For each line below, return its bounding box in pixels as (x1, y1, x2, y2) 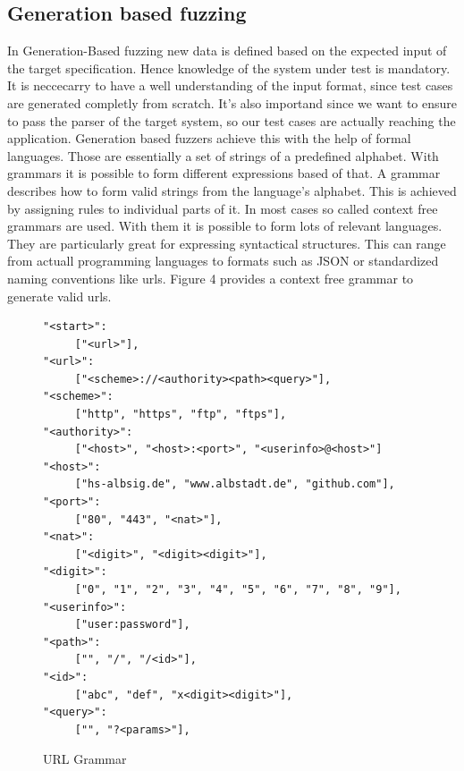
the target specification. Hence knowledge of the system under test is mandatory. (7, 58, 451, 77)
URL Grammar (43, 750, 127, 768)
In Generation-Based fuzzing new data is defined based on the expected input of (7, 41, 447, 60)
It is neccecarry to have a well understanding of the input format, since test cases (7, 76, 453, 95)
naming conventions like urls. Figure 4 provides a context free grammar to (7, 268, 414, 287)
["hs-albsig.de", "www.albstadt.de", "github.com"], (74, 478, 395, 491)
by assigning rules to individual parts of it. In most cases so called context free (7, 199, 438, 217)
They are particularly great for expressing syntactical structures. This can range (7, 233, 446, 252)
